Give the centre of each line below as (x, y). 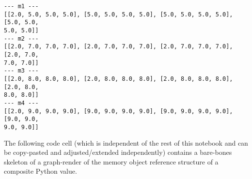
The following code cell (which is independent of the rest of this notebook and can (126, 142)
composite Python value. (40, 171)
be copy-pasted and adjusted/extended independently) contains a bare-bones (118, 152)
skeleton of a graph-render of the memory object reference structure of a (111, 161)
